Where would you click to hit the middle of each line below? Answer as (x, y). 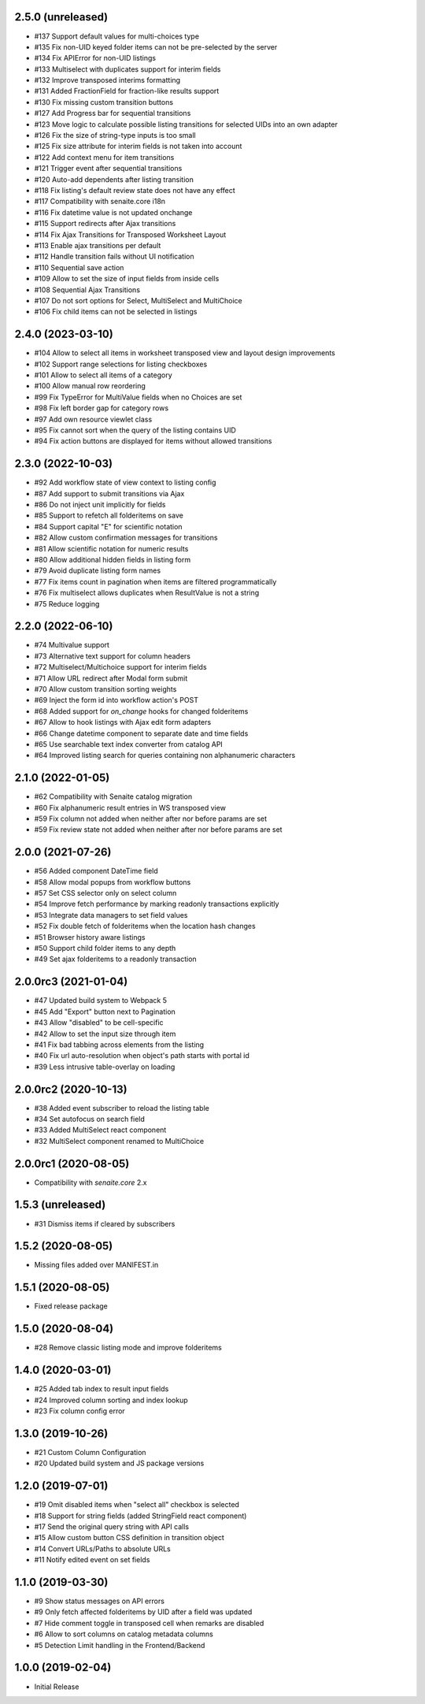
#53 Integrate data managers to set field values (111, 915)
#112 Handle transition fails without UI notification (114, 257)
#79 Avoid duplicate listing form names (98, 570)
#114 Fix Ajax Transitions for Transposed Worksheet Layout (130, 234)
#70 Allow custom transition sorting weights (105, 689)
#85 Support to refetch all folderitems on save (109, 515)
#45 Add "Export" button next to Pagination (105, 1012)
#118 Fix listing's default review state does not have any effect (135, 190)
